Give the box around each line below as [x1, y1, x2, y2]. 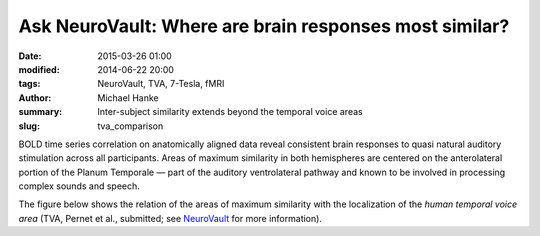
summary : [18, 106, 63, 118]
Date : [18, 50, 42, 62]
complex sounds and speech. [18, 180, 140, 192]
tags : [18, 78, 41, 90]
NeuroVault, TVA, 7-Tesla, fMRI [97, 78, 225, 90]
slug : [18, 120, 40, 132]
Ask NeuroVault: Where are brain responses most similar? [18, 15, 510, 37]
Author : [18, 91, 52, 104]
